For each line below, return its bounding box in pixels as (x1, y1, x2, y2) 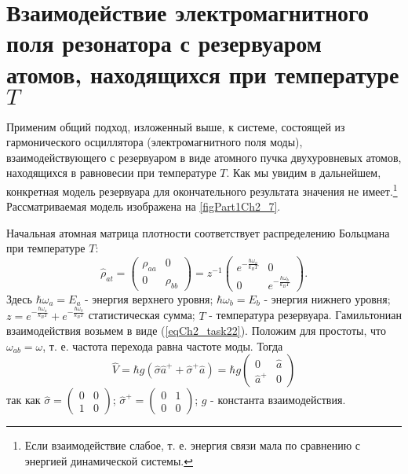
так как (6, 391, 41, 408)
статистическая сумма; (88, 307, 195, 323)
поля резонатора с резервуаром (6, 27, 322, 59)
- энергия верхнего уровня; (85, 290, 213, 307)
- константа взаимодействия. (210, 391, 346, 408)
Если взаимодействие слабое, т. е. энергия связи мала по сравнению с (24, 437, 361, 454)
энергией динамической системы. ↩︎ (24, 452, 193, 468)
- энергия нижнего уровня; (264, 290, 391, 307)
